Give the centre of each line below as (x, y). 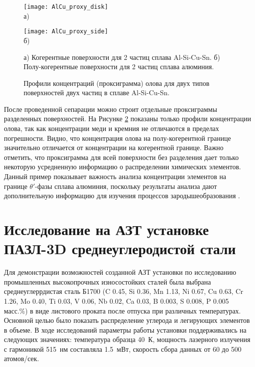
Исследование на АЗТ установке (107, 229)
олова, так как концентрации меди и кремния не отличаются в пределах (112, 128)
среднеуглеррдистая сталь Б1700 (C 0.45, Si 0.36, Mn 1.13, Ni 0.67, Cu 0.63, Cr (124, 291)
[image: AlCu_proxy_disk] (66, 7)
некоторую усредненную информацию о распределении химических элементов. (123, 167)
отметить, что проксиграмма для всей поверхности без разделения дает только (121, 157)
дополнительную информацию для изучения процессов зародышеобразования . (122, 196)
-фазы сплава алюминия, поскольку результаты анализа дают (126, 186)
